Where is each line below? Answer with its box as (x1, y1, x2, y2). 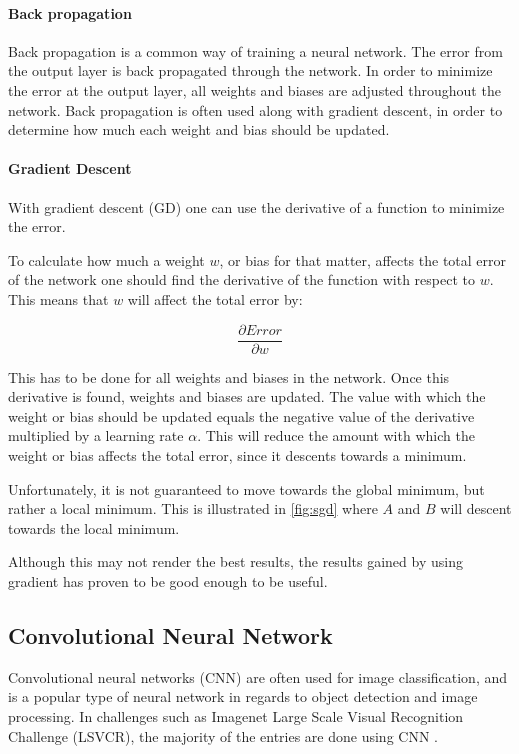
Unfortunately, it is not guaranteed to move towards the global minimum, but (8, 478, 485, 499)
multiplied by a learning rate (8, 425, 184, 446)
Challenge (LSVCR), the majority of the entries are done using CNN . (8, 725, 438, 746)
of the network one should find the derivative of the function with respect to (8, 269, 475, 290)
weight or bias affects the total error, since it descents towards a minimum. (8, 444, 467, 465)
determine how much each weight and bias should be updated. (8, 119, 390, 140)
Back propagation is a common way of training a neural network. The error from (8, 40, 503, 61)
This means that (8, 288, 109, 309)
